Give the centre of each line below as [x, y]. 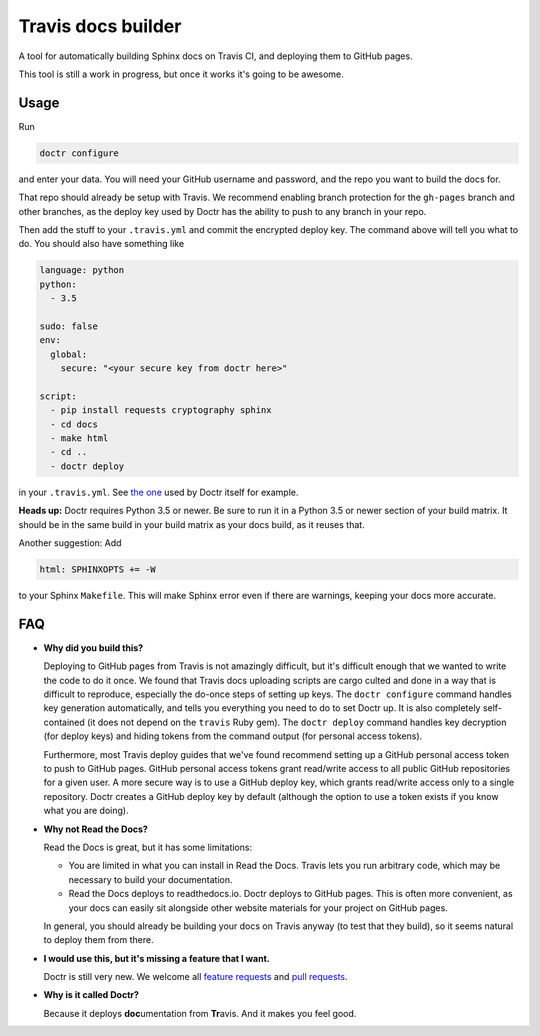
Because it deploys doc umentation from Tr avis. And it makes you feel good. [200, 1013]
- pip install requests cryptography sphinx [161, 410]
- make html [79, 438]
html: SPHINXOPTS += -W [98, 569]
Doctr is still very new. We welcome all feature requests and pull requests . [196, 977]
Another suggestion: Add [70, 542]
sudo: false [69, 326]
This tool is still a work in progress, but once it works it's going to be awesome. [181, 74]
